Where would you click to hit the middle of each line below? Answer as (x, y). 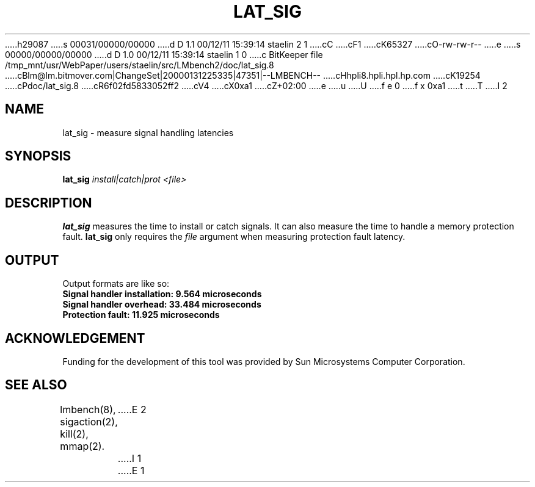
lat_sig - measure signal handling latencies (148, 132)
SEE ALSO (36, 385)
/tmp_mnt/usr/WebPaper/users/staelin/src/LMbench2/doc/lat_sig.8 (140, 65)
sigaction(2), (89, 421)
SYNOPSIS (38, 156)
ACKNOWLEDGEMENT (75, 338)
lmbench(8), (88, 409)
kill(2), (74, 434)
